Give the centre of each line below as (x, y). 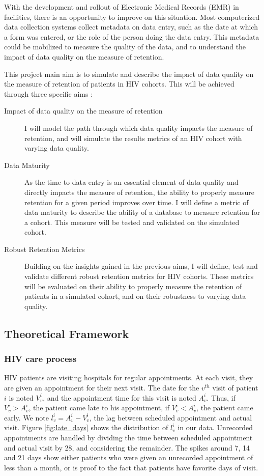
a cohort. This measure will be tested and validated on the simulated (132, 222)
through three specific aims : (49, 93)
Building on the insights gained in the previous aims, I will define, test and (141, 266)
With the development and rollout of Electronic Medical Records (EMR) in (122, 7)
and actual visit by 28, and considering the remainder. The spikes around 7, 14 (127, 447)
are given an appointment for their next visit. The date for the (102, 388)
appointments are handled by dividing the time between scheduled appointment (128, 437)
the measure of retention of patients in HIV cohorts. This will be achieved (119, 84)
